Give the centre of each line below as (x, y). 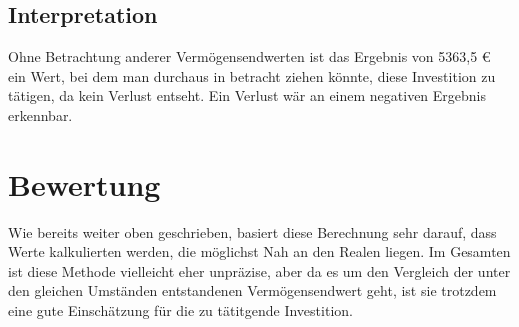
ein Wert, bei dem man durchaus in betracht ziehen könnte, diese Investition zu (252, 75)
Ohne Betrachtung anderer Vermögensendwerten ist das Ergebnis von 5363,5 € (249, 56)
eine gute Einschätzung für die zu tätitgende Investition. (180, 310)
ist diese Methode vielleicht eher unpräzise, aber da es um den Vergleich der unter (259, 270)
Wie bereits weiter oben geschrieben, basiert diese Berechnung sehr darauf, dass (252, 231)
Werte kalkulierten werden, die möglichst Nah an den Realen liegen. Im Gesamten (259, 251)
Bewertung (84, 183)
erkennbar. (40, 114)
